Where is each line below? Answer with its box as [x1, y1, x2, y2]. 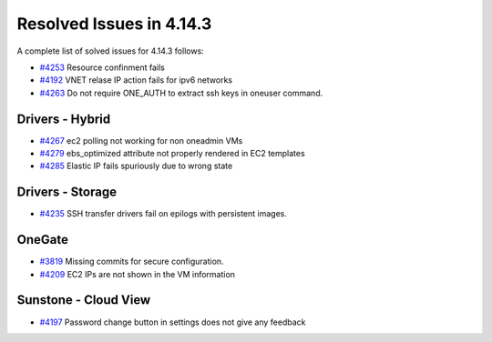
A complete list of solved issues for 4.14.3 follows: [16, 45, 204, 56]
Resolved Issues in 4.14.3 [16, 14, 212, 34]
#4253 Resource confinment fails [39, 62, 166, 73]
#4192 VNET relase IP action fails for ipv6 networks [39, 75, 232, 85]
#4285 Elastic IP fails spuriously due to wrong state [39, 160, 233, 172]
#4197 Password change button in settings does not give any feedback [39, 317, 306, 327]
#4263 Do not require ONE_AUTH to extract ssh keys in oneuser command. [39, 87, 323, 98]
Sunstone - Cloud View [16, 292, 151, 308]
